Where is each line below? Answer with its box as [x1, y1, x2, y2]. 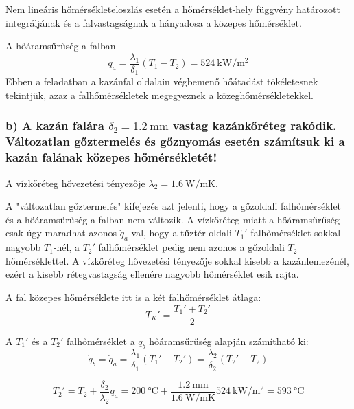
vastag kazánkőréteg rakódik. [172, 117, 337, 134]
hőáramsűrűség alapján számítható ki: [149, 333, 309, 348]
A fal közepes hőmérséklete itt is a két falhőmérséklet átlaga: [5, 289, 261, 304]
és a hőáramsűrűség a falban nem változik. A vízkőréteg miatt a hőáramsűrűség [5, 212, 340, 226]
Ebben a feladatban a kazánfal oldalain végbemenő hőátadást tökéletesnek [5, 74, 318, 89]
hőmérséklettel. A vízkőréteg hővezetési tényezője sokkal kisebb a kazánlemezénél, [5, 253, 349, 267]
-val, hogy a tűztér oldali [128, 225, 232, 240]
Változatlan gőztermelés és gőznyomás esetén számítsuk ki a [5, 133, 345, 150]
